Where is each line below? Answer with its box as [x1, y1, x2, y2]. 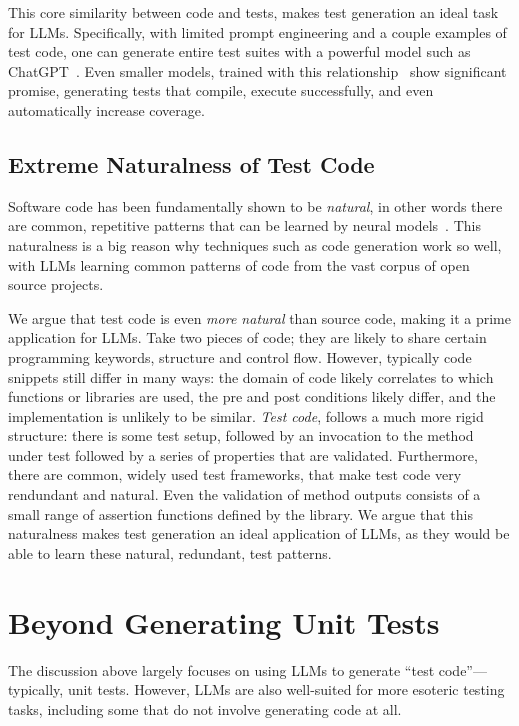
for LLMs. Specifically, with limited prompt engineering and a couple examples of [8, 21, 507, 42]
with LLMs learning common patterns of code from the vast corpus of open [8, 254, 470, 275]
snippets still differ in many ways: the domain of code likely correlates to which [8, 366, 494, 387]
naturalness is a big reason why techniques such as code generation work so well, [8, 234, 502, 255]
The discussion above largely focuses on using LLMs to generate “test [8, 659, 435, 680]
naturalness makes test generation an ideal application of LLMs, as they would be [8, 523, 510, 544]
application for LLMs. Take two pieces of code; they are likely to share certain [8, 327, 487, 348]
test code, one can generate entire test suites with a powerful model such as [8, 41, 471, 62]
